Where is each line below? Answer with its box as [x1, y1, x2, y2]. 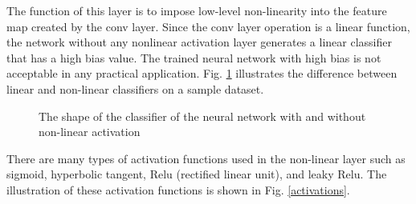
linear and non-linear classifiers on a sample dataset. [6, 80, 264, 97]
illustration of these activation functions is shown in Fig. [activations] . [6, 181, 350, 198]
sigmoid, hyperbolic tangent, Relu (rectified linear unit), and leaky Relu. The [6, 166, 387, 182]
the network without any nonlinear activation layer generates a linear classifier [6, 34, 392, 50]
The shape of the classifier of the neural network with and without [39, 107, 366, 124]
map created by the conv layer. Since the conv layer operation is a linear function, [6, 18, 410, 34]
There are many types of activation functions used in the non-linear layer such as [6, 150, 406, 166]
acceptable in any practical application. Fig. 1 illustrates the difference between [6, 65, 398, 82]
